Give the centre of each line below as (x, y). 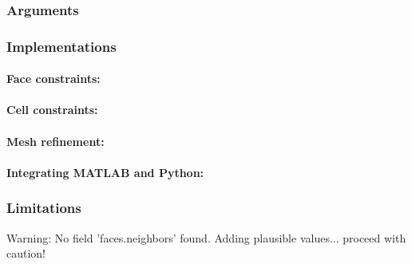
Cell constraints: (52, 110)
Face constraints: (53, 79)
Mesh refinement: (55, 141)
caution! (26, 253)
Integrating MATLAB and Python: (105, 172)
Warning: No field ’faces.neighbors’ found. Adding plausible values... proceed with (206, 237)
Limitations (44, 208)
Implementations (61, 46)
